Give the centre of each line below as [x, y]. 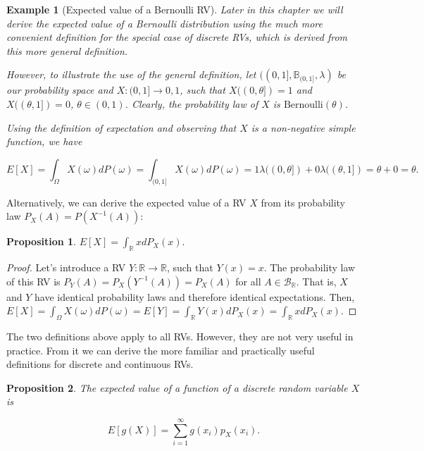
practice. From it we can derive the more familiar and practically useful [161, 350]
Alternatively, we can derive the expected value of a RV [126, 202]
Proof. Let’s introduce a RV [66, 267]
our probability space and [60, 90]
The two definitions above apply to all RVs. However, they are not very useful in [180, 336]
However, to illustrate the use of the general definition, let [131, 74]
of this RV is [33, 281]
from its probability [303, 202]
